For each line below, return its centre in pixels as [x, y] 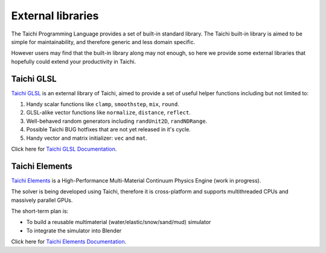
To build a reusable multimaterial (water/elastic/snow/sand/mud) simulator [119, 222]
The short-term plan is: [40, 211]
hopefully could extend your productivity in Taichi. [74, 61]
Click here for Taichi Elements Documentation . [69, 242]
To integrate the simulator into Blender [74, 230]
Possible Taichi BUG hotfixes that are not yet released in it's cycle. [109, 130]
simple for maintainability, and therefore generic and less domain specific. [103, 42]
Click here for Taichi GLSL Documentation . [64, 149]
